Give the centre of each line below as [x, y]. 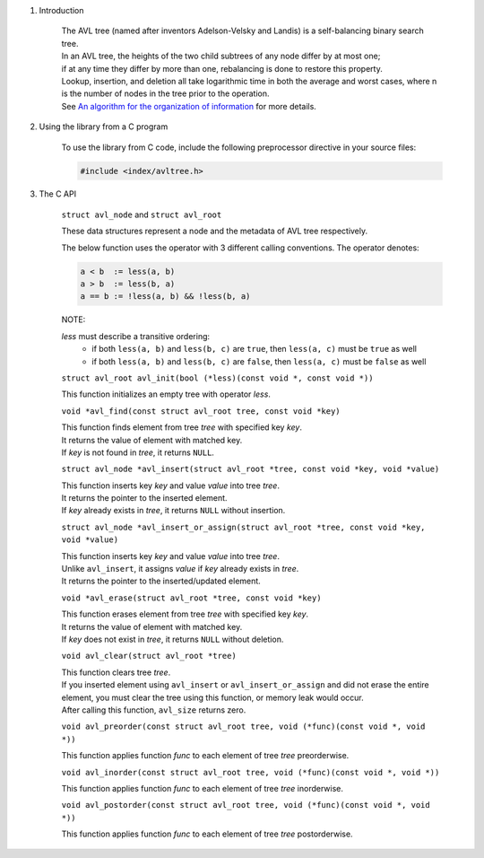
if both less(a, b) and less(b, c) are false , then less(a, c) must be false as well [259, 361]
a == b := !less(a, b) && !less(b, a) [165, 297]
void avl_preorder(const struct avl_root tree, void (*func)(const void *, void [243, 727]
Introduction [61, 10]
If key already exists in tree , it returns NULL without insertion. [173, 511]
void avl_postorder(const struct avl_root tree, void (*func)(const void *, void [246, 805]
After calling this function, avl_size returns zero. [154, 710]
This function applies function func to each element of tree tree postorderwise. [207, 834]
